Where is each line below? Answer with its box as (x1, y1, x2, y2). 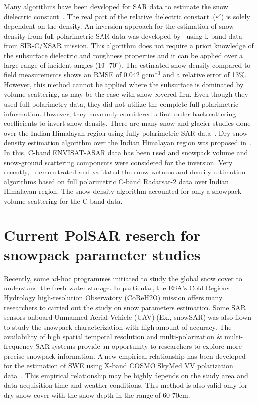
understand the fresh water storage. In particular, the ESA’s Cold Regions (4, 283, 230, 293)
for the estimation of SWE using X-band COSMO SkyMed (4, 360, 182, 371)
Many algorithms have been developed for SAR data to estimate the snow (4, 1, 228, 11)
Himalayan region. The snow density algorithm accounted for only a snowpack (4, 186, 242, 196)
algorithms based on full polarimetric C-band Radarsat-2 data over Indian (4, 176, 229, 186)
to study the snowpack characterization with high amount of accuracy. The (4, 321, 232, 332)
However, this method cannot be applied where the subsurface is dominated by (4, 79, 244, 89)
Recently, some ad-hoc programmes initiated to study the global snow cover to (4, 273, 242, 283)
